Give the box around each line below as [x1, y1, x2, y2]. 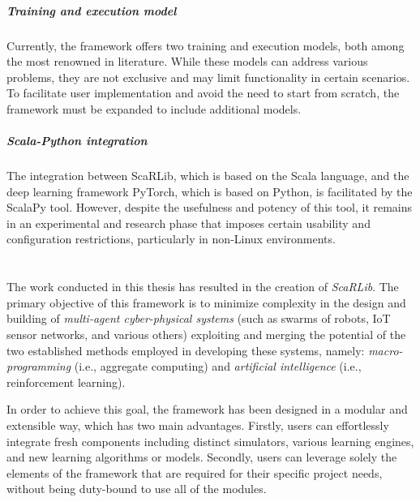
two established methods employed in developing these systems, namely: [6, 341, 365, 358]
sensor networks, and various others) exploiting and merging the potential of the [6, 326, 406, 343]
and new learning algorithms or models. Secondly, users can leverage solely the [6, 448, 397, 466]
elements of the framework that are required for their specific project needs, [6, 464, 383, 481]
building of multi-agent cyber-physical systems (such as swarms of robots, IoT [6, 310, 391, 327]
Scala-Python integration [6, 132, 148, 149]
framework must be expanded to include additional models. [6, 100, 302, 117]
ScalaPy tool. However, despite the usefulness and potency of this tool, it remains [6, 199, 413, 216]
